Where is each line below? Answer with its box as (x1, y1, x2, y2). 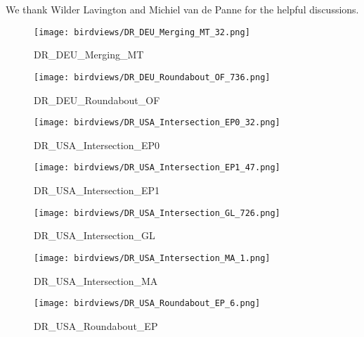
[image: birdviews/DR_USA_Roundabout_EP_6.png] (34, 298, 261, 309)
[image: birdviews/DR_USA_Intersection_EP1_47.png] (34, 163, 280, 173)
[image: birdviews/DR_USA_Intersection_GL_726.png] (34, 208, 280, 218)
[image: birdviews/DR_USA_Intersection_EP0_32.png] (34, 117, 280, 128)
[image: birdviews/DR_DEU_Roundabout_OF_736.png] (34, 72, 271, 82)
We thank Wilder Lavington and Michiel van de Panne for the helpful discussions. (6, 2, 359, 16)
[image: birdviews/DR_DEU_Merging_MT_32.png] (34, 27, 250, 37)
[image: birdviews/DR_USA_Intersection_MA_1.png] (34, 253, 271, 263)
